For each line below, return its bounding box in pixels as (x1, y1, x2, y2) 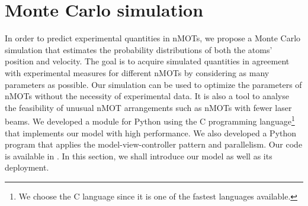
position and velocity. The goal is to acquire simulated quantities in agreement (5, 55, 290, 67)
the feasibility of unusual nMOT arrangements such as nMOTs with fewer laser (5, 101, 292, 113)
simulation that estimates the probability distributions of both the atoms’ (5, 43, 272, 55)
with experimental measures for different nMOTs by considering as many (5, 66, 269, 79)
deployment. (5, 161, 49, 174)
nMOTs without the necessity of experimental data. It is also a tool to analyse (5, 90, 289, 102)
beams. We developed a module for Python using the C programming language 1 (5, 113, 295, 127)
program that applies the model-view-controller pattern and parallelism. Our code (5, 138, 303, 151)
